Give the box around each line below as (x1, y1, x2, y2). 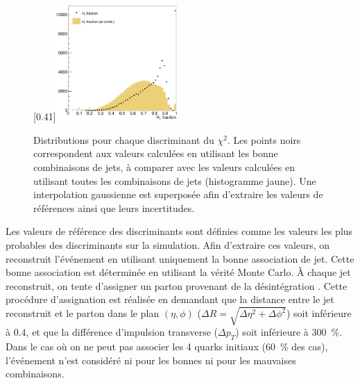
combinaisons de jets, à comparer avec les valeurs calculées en (33, 159, 295, 174)
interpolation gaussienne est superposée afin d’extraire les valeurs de (33, 187, 323, 202)
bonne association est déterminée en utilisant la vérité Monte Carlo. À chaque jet (6, 265, 351, 279)
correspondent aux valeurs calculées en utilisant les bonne (33, 146, 278, 161)
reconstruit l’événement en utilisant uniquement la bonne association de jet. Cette (6, 251, 354, 266)
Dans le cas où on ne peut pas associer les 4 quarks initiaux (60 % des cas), (6, 339, 328, 354)
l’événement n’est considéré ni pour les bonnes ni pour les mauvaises (6, 352, 296, 367)
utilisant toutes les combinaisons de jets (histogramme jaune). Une (33, 173, 316, 188)
